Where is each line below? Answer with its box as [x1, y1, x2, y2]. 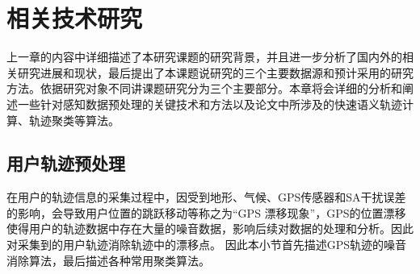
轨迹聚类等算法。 [28, 111, 120, 128]
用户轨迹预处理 [6, 151, 125, 176]
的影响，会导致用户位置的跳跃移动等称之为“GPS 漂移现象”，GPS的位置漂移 [6, 204, 406, 221]
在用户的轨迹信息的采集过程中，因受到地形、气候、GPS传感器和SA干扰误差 [6, 189, 406, 205]
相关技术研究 [6, 2, 143, 35]
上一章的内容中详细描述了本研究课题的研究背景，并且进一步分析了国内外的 [6, 48, 402, 65]
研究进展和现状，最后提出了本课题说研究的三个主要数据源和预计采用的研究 [17, 64, 414, 81]
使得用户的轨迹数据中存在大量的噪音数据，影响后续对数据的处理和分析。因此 [6, 220, 414, 237]
